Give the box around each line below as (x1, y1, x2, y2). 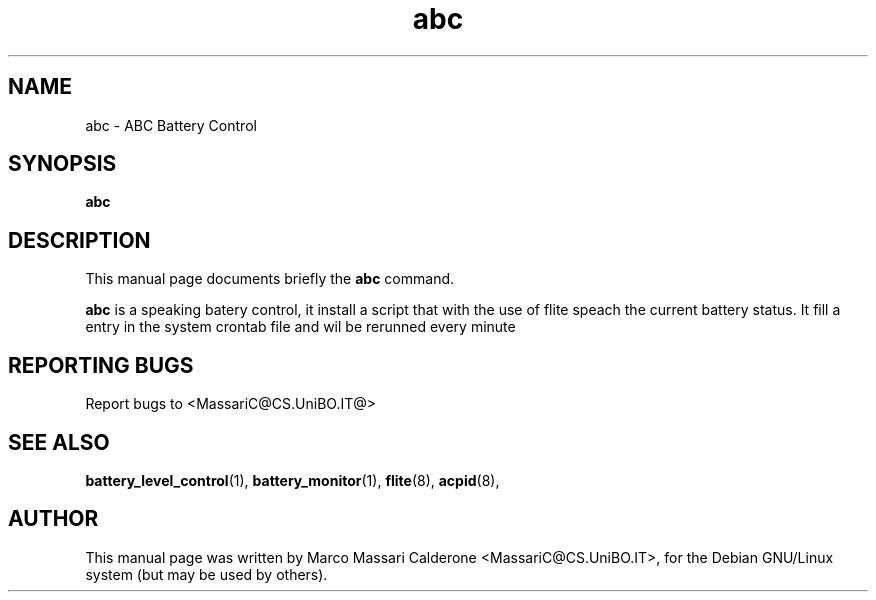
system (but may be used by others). (85, 565, 328, 583)
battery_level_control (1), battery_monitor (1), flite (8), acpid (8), (85, 471, 500, 489)
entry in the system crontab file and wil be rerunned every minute (85, 318, 516, 336)
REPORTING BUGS (8, 352, 194, 378)
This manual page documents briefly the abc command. (85, 270, 455, 288)
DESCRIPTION (8, 227, 151, 253)
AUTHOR (8, 506, 99, 532)
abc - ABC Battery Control (85, 116, 257, 134)
